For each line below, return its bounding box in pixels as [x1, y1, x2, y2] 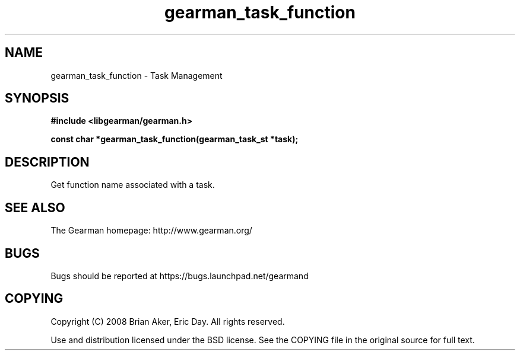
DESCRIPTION [5, 154, 90, 169]
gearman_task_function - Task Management [50, 70, 223, 81]
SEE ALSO [5, 200, 65, 215]
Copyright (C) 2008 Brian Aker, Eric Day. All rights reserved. [50, 316, 285, 327]
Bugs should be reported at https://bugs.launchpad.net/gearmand [50, 270, 309, 281]
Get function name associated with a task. [50, 180, 215, 190]
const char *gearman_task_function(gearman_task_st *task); [50, 134, 299, 145]
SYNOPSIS [5, 91, 69, 106]
